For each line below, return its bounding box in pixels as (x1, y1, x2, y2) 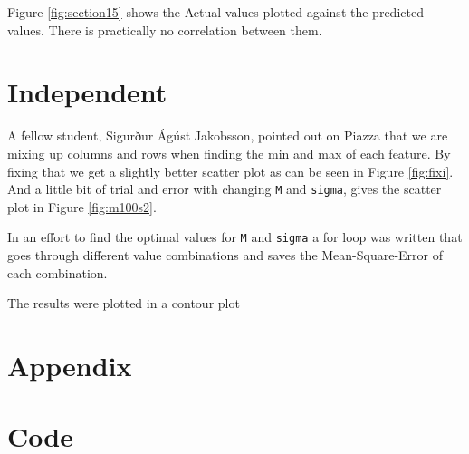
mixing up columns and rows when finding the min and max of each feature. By (7, 143, 451, 162)
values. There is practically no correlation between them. (7, 20, 322, 39)
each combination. (7, 263, 108, 282)
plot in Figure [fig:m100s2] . (7, 197, 157, 216)
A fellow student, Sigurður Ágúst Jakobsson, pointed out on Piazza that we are (7, 126, 448, 145)
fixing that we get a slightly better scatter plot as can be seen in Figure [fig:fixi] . (7, 161, 454, 180)
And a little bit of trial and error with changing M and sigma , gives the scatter (7, 179, 442, 198)
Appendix (7, 346, 132, 383)
